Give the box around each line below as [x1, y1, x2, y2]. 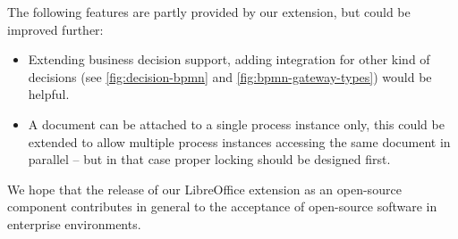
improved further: [7, 20, 104, 38]
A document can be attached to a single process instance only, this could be [28, 114, 445, 133]
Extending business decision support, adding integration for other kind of [28, 50, 430, 69]
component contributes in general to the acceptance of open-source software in [7, 197, 437, 216]
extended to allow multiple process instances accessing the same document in [28, 132, 451, 151]
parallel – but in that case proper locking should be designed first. [28, 150, 391, 169]
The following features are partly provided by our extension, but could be [7, 3, 411, 21]
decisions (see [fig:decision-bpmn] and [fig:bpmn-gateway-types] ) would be [28, 67, 432, 86]
